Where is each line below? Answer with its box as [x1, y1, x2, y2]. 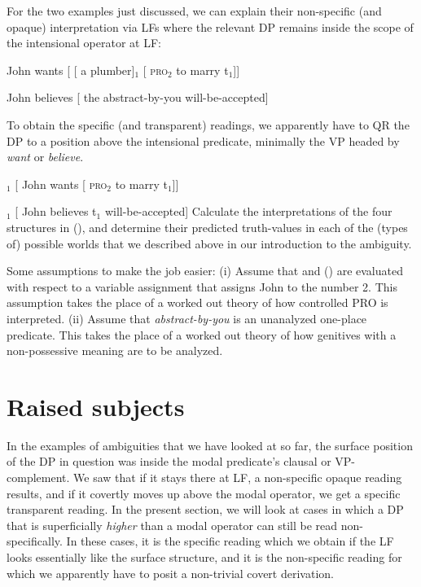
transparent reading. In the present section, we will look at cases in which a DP [7, 501, 404, 518]
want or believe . [7, 148, 84, 165]
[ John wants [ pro [15, 175, 107, 192]
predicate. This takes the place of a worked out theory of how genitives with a [7, 326, 397, 343]
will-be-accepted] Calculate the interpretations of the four [104, 203, 392, 220]
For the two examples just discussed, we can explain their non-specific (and [7, 2, 382, 19]
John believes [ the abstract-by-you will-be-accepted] [7, 89, 269, 106]
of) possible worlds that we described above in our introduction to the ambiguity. [7, 234, 412, 252]
